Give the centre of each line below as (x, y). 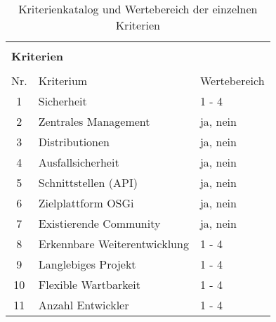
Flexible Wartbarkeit (89, 284)
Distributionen (74, 142)
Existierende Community (99, 223)
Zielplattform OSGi (86, 203)
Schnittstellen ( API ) (88, 182)
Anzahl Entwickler (84, 305)
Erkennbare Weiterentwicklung (113, 244)
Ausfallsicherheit (79, 162)
